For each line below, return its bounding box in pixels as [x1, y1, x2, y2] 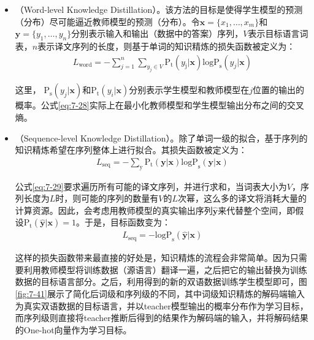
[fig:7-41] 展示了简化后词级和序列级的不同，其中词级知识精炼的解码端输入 [15, 287, 305, 300]
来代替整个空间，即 [218, 203, 296, 216]
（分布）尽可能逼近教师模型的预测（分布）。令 [15, 15, 200, 28]
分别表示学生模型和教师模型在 [129, 83, 250, 96]
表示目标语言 [248, 27, 300, 40]
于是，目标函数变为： [84, 216, 170, 229]
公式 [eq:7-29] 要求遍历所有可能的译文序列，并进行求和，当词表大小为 [15, 179, 287, 192]
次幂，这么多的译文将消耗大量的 [178, 192, 307, 205]
